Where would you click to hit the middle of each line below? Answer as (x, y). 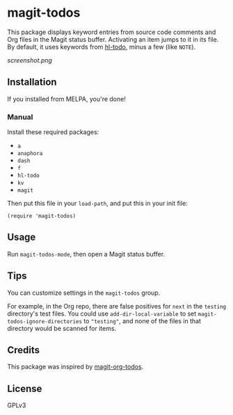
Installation (32, 82)
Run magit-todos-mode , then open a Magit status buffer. (86, 254)
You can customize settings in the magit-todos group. (84, 293)
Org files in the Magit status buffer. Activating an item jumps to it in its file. (113, 39)
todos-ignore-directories (45, 321)
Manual (20, 117)
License (25, 388)
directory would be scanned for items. (62, 328)
